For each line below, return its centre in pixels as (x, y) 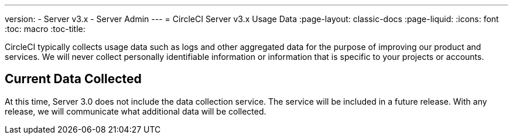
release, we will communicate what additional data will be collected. (136, 111)
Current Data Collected (73, 79)
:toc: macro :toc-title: (45, 29)
